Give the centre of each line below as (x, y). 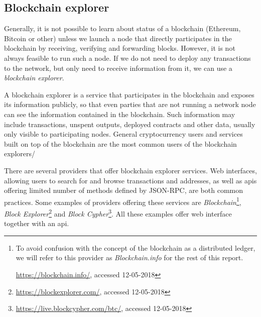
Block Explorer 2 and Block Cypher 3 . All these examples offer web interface (118, 213)
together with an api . (37, 223)
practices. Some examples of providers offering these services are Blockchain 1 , (123, 201)
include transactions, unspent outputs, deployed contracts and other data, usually (130, 124)
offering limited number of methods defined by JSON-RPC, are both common (124, 190)
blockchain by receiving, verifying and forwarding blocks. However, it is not (120, 48)
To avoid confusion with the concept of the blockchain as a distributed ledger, (136, 247)
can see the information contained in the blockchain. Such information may (120, 114)
